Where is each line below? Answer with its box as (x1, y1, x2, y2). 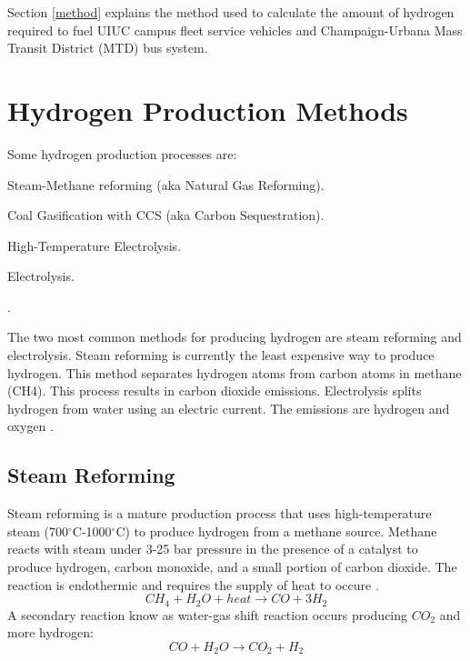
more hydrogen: (7, 623, 94, 642)
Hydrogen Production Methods (7, 91, 408, 128)
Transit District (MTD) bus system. (7, 38, 208, 57)
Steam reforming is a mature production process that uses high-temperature (7, 504, 432, 523)
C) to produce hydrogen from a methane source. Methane (115, 521, 437, 540)
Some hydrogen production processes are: (7, 144, 237, 163)
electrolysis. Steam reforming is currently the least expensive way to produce (7, 346, 435, 365)
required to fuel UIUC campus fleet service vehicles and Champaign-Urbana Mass (7, 20, 463, 39)
